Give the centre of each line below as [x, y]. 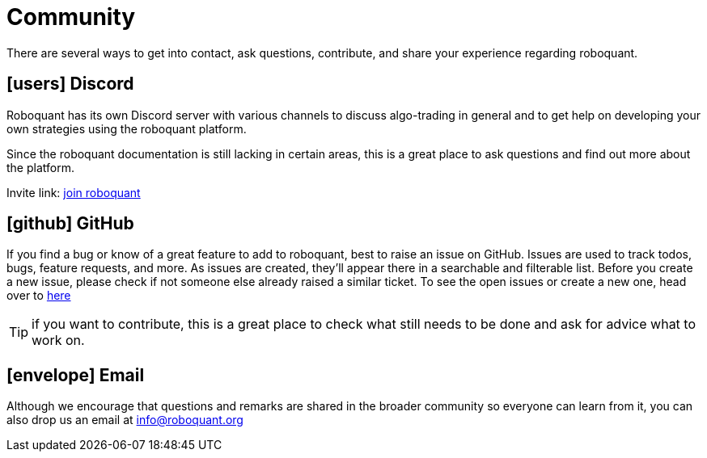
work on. [58, 340]
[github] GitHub [70, 224]
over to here [39, 296]
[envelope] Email [76, 375]
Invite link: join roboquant [74, 192]
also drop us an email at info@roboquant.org [125, 420]
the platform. [40, 167]
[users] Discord [70, 84]
